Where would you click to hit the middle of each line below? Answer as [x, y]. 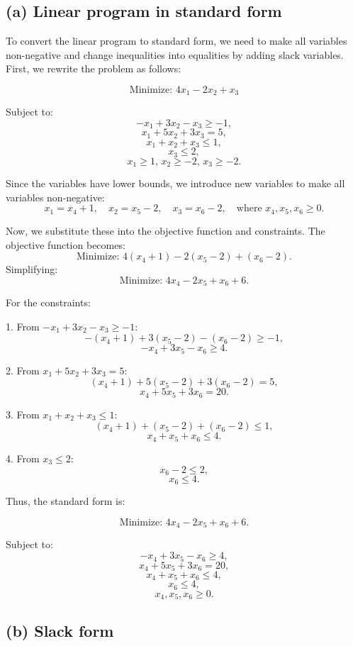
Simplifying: [32, 269]
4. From [23, 458]
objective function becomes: [66, 244]
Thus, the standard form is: [66, 501]
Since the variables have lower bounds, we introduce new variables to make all [175, 183]
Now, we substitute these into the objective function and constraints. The [166, 230]
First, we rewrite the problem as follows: [94, 68]
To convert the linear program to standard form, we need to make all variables [176, 41]
